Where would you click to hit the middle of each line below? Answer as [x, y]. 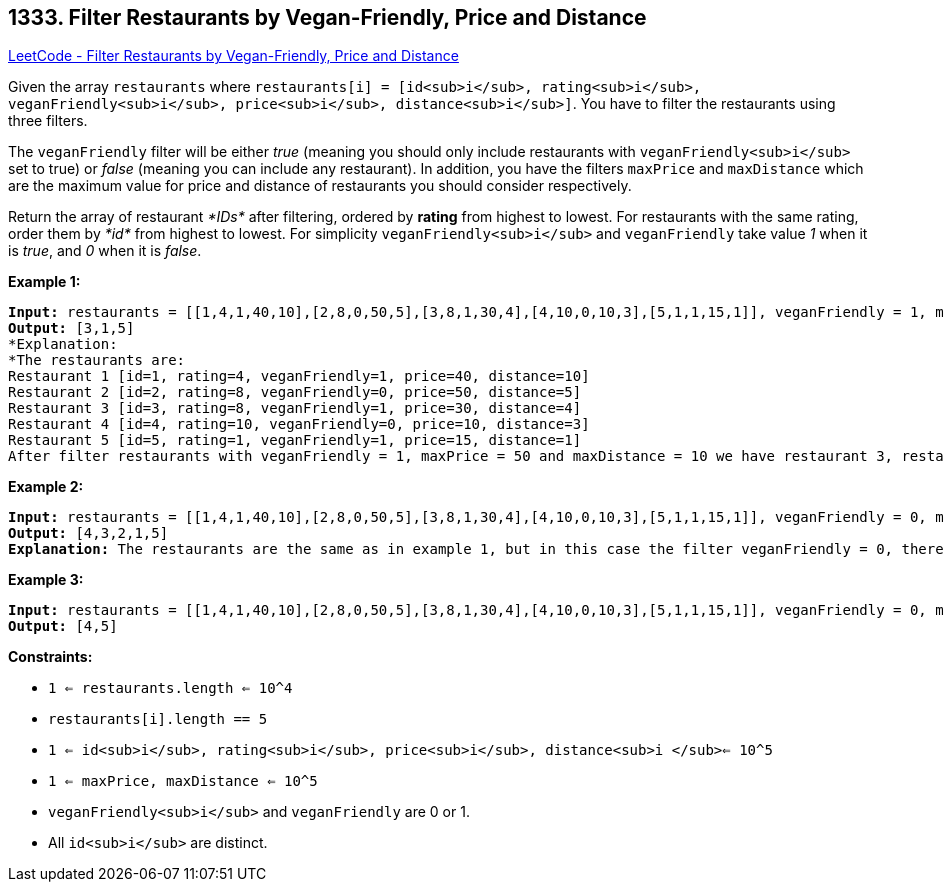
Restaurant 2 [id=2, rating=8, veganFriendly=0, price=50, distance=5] [295, 392]
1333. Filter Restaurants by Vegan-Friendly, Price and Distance [327, 17]
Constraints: [50, 657]
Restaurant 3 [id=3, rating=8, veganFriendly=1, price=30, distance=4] [295, 408]
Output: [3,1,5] [71, 328]
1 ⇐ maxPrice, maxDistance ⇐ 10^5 [183, 781]
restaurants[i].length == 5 [158, 719]
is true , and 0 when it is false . [105, 251]
